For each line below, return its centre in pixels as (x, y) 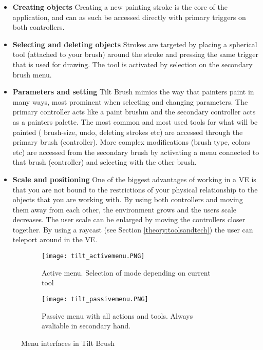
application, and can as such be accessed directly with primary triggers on (129, 17)
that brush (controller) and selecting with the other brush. (105, 162)
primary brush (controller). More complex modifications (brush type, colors (131, 142)
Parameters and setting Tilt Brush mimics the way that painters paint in (133, 92)
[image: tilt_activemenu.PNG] (93, 256)
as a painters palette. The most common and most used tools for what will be (135, 121)
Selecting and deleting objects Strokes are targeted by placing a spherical (135, 44)
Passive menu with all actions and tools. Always (117, 315)
